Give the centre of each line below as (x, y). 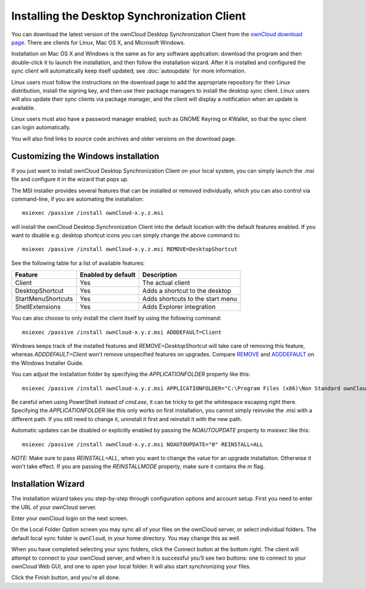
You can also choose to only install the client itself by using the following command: (117, 318)
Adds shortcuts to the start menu (190, 299)
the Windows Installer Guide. (47, 363)
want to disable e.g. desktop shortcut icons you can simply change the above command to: (126, 236)
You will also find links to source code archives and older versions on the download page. (124, 139)
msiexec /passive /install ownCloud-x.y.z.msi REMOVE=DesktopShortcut (130, 249)
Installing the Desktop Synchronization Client (129, 16)
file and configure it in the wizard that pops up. (70, 179)
